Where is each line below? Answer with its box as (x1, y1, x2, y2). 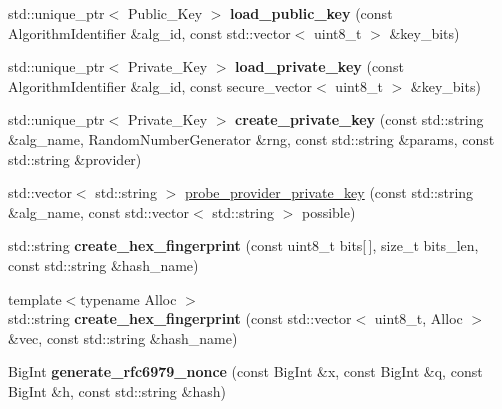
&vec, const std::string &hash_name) (8, 327, 238, 348)
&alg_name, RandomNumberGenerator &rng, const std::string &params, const (8, 128, 495, 149)
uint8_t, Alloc (374, 308, 463, 329)
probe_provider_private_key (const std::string (184, 182, 474, 203)
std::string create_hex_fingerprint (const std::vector (8, 308, 352, 329)
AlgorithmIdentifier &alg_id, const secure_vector (8, 75, 313, 96)
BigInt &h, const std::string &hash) (8, 380, 226, 401)
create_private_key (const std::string (235, 109, 484, 130)
